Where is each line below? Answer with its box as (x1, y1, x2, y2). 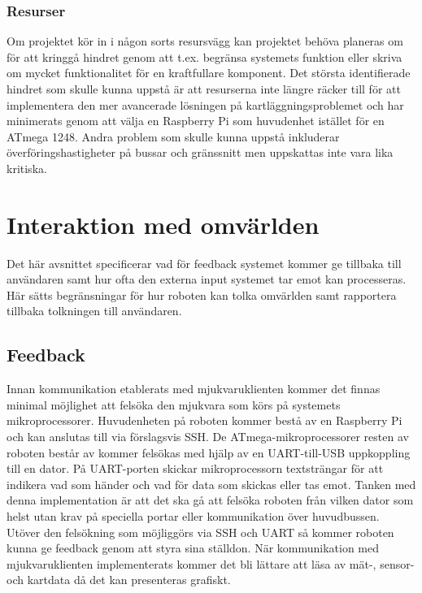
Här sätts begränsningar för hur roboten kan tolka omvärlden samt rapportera (7, 286, 397, 303)
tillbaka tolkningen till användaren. (7, 302, 182, 319)
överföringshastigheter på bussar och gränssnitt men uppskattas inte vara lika (7, 144, 394, 161)
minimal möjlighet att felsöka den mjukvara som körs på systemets (7, 396, 341, 413)
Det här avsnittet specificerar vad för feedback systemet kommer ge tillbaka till (7, 254, 402, 271)
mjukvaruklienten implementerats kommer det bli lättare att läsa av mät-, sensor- (7, 555, 415, 572)
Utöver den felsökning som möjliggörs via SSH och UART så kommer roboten (7, 523, 394, 540)
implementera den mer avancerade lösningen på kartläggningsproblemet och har (7, 96, 404, 113)
